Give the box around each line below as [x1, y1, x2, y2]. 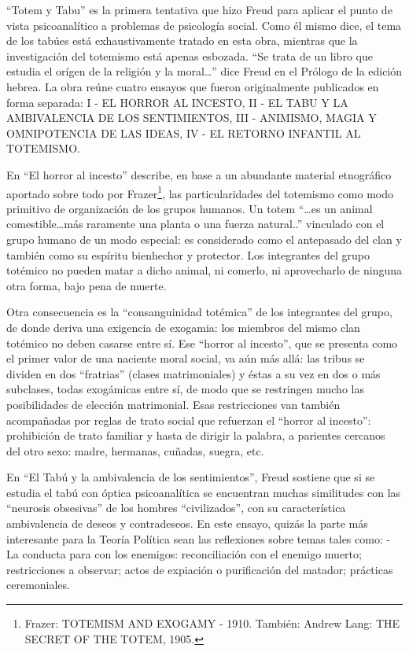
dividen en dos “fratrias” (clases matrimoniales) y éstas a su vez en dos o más [6, 365, 381, 381]
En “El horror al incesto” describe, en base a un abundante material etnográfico [6, 166, 392, 182]
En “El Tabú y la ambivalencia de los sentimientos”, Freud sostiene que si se [6, 469, 375, 485]
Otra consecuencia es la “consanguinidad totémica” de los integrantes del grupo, [6, 304, 392, 320]
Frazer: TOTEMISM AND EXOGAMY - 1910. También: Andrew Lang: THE [24, 615, 400, 632]
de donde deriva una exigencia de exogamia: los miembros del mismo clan [6, 319, 360, 335]
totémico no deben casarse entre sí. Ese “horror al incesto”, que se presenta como [6, 334, 398, 351]
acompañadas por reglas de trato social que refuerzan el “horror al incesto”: [6, 411, 371, 428]
